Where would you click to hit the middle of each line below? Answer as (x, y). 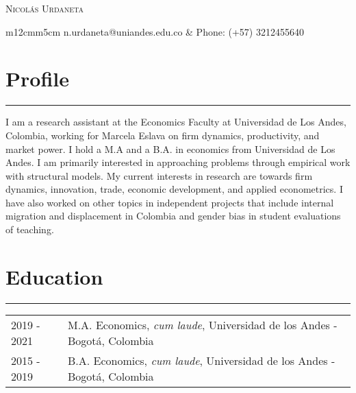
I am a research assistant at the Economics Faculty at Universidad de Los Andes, (176, 122)
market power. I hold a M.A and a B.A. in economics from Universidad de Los (170, 148)
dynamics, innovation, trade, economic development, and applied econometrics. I (174, 189)
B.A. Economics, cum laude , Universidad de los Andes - (201, 360)
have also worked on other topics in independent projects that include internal (170, 202)
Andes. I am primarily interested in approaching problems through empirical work (178, 162)
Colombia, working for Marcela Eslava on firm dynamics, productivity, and (163, 135)
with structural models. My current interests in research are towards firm (159, 175)
